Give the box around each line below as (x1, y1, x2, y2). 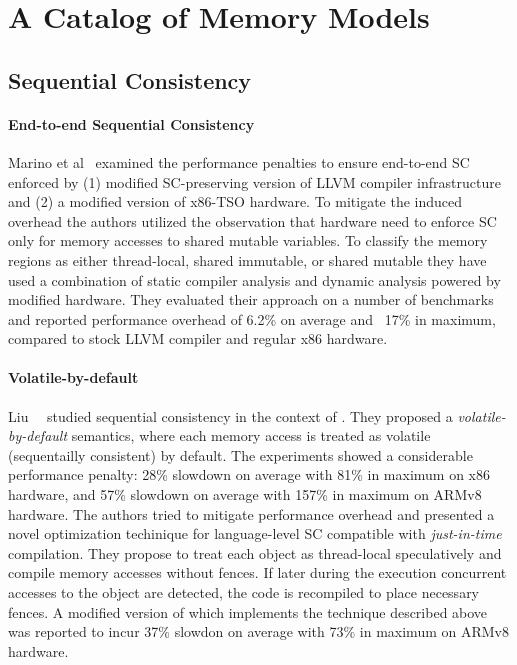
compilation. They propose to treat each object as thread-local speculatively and (8, 542, 502, 563)
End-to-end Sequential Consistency (8, 113, 255, 134)
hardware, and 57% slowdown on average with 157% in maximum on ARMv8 (8, 484, 482, 505)
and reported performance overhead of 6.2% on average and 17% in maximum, (8, 308, 496, 329)
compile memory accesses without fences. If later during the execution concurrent (8, 562, 507, 583)
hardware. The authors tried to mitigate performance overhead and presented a (8, 503, 495, 524)
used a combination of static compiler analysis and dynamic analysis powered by (8, 269, 501, 290)
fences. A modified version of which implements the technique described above (8, 601, 488, 622)
